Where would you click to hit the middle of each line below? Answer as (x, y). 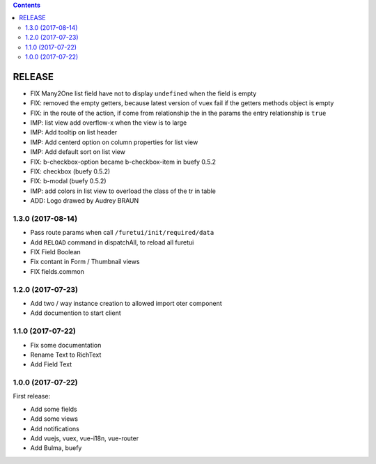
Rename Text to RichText (66, 355)
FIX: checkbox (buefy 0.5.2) (70, 171)
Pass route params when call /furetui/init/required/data (122, 233)
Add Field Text (51, 364)
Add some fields (54, 409)
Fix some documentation (66, 345)
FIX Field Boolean (56, 252)
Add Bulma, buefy (56, 448)
